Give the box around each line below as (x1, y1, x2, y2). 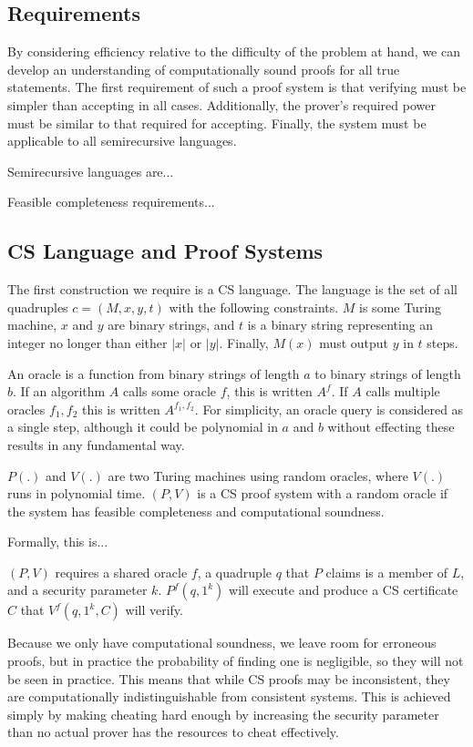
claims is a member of (325, 562, 448, 581)
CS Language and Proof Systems (7, 237, 324, 265)
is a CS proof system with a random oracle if (197, 484, 448, 503)
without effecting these (327, 417, 455, 436)
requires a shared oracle (55, 562, 188, 581)
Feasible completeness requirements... (7, 192, 215, 211)
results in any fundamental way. (7, 435, 185, 454)
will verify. (125, 600, 183, 619)
